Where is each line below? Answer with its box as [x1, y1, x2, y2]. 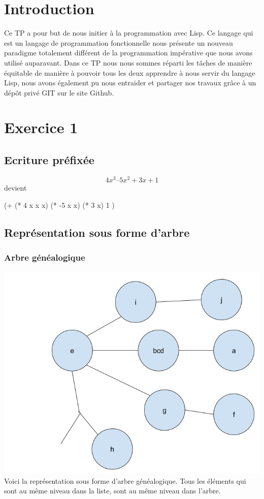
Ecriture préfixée [4, 152, 94, 168]
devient [4, 182, 27, 193]
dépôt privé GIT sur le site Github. [4, 87, 114, 98]
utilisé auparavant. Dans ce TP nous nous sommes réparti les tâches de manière [4, 57, 252, 68]
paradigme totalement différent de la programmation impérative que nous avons [4, 47, 253, 58]
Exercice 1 [4, 117, 78, 138]
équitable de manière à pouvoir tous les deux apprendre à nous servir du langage [4, 67, 255, 78]
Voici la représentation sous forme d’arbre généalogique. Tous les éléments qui [4, 475, 246, 486]
